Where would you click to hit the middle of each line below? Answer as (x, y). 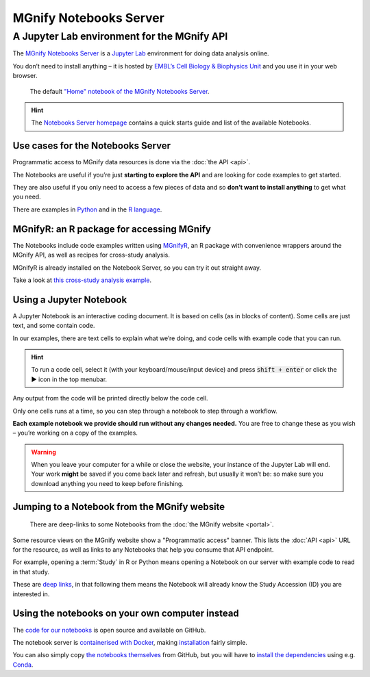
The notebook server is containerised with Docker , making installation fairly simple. (130, 642)
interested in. (31, 594)
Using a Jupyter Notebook (70, 299)
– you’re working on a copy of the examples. (75, 433)
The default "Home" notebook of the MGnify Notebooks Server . (120, 91)
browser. (25, 76)
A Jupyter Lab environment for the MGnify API (120, 36)
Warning (44, 452)
